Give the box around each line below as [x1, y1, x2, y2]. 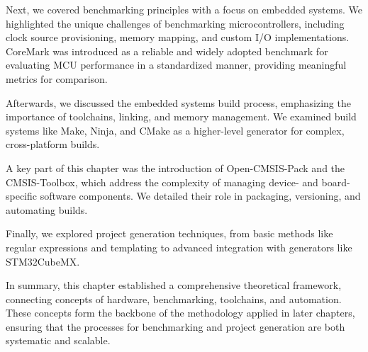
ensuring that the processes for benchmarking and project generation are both [6, 319, 345, 334]
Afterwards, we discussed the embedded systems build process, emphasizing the [6, 95, 351, 110]
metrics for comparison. [6, 71, 108, 86]
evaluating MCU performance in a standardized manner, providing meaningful [6, 57, 347, 72]
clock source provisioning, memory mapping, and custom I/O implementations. [6, 30, 350, 45]
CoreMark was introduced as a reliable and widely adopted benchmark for [6, 43, 328, 58]
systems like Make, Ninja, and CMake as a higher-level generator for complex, [6, 123, 345, 137]
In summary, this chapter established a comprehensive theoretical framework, [6, 278, 342, 293]
